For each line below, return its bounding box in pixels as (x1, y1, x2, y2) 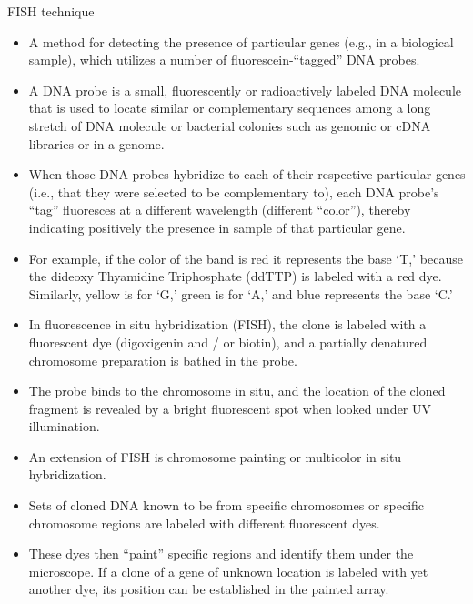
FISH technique (7, 2, 95, 20)
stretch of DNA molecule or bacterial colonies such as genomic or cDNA (28, 116, 431, 135)
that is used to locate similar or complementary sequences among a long (28, 98, 431, 117)
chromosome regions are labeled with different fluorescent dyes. (28, 513, 380, 532)
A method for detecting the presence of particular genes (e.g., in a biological (28, 32, 454, 51)
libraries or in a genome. (28, 134, 165, 153)
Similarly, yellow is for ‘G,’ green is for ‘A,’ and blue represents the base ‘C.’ (28, 284, 453, 303)
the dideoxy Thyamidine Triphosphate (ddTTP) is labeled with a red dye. (28, 267, 442, 286)
